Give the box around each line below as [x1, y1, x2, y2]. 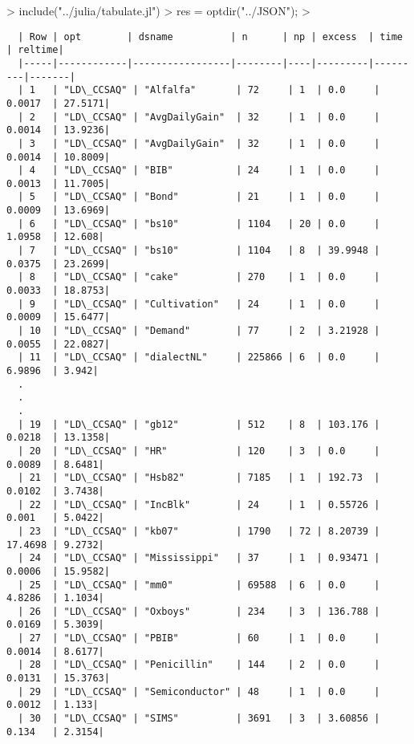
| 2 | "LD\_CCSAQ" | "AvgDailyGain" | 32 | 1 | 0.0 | [18, 111, 380, 123]
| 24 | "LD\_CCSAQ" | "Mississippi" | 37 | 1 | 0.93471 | [18, 552, 380, 564]
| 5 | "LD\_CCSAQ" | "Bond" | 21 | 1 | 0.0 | [18, 191, 380, 203]
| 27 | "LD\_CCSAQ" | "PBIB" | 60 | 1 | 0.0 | [18, 632, 380, 644]
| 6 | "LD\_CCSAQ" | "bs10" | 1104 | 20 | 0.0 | [18, 218, 380, 230]
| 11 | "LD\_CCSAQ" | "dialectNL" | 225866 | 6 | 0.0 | [18, 352, 380, 364]
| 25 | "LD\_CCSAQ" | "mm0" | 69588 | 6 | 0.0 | [18, 579, 380, 591]
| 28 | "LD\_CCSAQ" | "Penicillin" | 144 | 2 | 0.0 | [18, 659, 380, 671]
